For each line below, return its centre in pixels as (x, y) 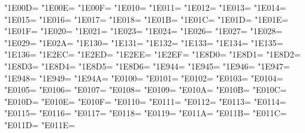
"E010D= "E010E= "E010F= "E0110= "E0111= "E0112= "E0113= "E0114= (145, 101)
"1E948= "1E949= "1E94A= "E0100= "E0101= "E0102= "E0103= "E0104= (144, 78)
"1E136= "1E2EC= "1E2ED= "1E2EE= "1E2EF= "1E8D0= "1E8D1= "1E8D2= (152, 54)
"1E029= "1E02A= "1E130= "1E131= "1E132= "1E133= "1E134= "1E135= (144, 42)
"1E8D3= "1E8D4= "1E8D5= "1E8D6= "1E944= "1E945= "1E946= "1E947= (147, 66)
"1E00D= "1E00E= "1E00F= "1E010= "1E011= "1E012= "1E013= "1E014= (145, 7)
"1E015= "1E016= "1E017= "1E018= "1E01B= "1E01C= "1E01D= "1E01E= (147, 19)
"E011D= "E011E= (40, 124)
